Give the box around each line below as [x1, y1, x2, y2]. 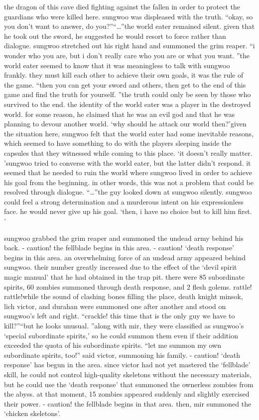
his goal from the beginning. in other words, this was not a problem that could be [4, 177, 254, 187]
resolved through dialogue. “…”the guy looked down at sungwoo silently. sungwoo [4, 187, 252, 197]
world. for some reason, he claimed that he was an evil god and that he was [4, 108, 235, 119]
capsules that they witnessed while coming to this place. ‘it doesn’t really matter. [4, 147, 253, 158]
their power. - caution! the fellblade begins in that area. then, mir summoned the [4, 398, 252, 409]
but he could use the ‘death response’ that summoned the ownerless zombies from [4, 379, 254, 389]
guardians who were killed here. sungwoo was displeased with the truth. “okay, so [4, 11, 253, 21]
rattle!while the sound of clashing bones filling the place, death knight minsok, [4, 291, 243, 302]
